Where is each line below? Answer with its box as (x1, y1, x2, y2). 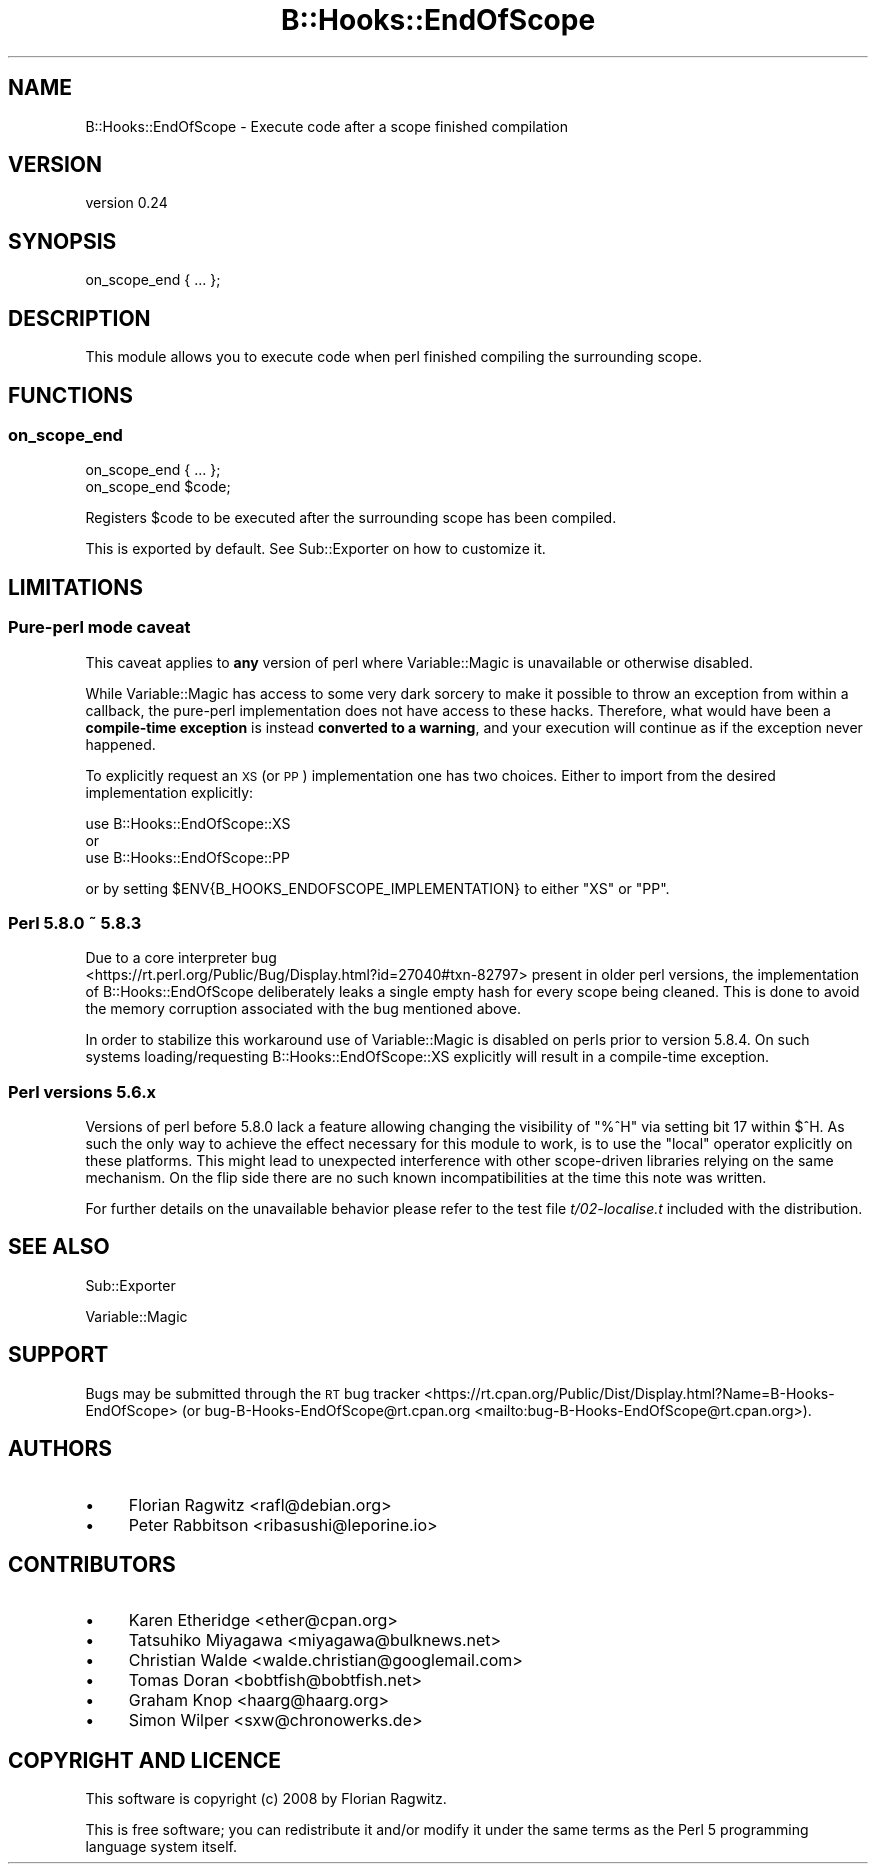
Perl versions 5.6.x (8, 1081, 157, 1102)
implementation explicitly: (85, 783, 254, 801)
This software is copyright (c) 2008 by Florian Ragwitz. (85, 1790, 447, 1808)
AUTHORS (8, 1436, 113, 1462)
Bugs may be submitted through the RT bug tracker (85, 1384, 420, 1402)
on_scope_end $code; (85, 478, 231, 496)
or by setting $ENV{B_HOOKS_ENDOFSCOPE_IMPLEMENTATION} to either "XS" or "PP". (85, 879, 670, 897)
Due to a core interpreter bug (85, 949, 277, 967)
